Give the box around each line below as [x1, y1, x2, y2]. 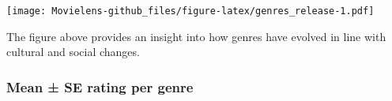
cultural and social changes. [6, 43, 140, 60]
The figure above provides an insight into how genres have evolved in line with [6, 28, 386, 44]
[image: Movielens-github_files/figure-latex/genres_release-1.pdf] [6, 6, 375, 17]
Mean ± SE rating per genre [6, 77, 194, 96]
